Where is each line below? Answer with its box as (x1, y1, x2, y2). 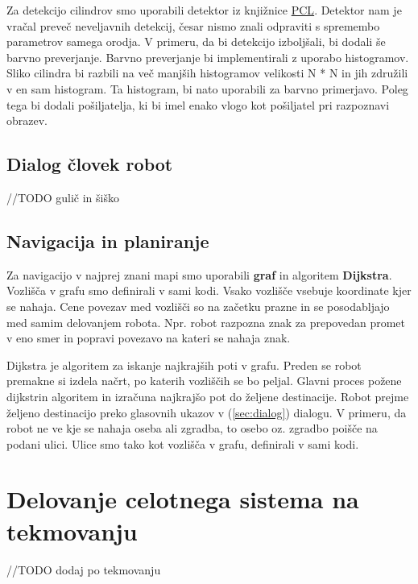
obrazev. (6, 112, 48, 129)
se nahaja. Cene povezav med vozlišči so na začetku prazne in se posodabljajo (6, 297, 390, 314)
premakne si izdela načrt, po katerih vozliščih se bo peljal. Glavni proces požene (6, 372, 402, 389)
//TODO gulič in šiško (6, 188, 119, 205)
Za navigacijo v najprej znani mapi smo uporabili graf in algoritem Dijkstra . (6, 266, 392, 283)
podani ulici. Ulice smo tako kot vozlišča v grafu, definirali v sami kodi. (6, 435, 359, 452)
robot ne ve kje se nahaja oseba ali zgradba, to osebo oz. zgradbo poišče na (6, 420, 378, 437)
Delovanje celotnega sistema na (6, 483, 359, 516)
